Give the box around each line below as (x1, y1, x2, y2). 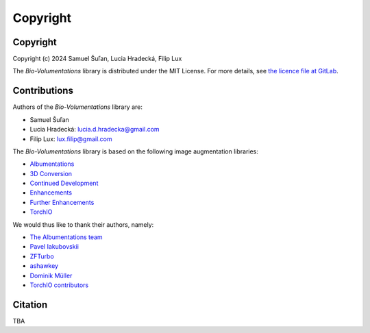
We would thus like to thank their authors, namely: (12, 220, 154, 229)
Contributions (12, 85, 73, 97)
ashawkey (29, 262, 58, 270)
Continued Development (29, 179, 99, 188)
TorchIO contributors (29, 281, 89, 289)
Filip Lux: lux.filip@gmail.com (29, 134, 112, 143)
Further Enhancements (29, 198, 95, 206)
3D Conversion (29, 169, 72, 177)
